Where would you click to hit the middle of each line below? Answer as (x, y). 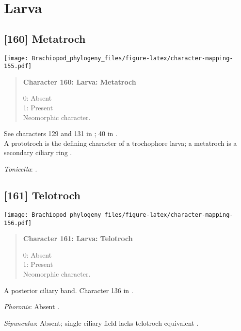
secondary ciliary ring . (38, 152)
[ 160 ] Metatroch (45, 38)
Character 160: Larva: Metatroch (80, 81)
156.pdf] (18, 223)
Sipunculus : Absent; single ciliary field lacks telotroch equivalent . (101, 322)
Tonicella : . (21, 169)
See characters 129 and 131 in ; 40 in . (61, 133)
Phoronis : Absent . (32, 306)
